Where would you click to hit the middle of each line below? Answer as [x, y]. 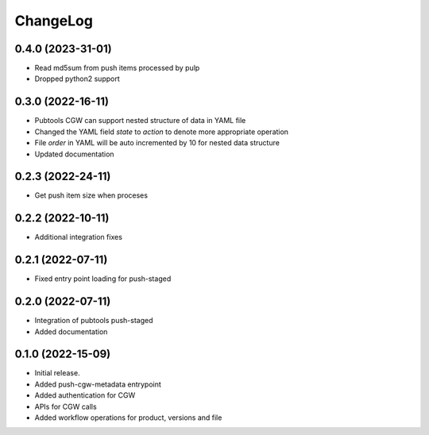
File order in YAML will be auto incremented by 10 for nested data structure [157, 143]
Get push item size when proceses [91, 195]
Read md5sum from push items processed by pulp [117, 68]
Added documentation [71, 331]
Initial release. [57, 373]
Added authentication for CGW [85, 395]
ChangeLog [54, 21]
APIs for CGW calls [66, 406]
